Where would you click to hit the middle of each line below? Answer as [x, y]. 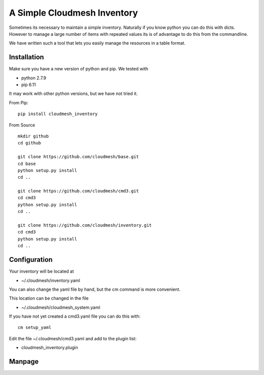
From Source [22, 125]
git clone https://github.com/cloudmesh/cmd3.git [78, 191]
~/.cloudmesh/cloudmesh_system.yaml [61, 307]
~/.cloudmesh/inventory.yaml [51, 280]
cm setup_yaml [34, 328]
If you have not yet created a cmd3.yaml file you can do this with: [75, 316]
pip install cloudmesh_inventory [58, 114]
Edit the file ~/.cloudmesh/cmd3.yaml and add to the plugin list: [73, 338]
